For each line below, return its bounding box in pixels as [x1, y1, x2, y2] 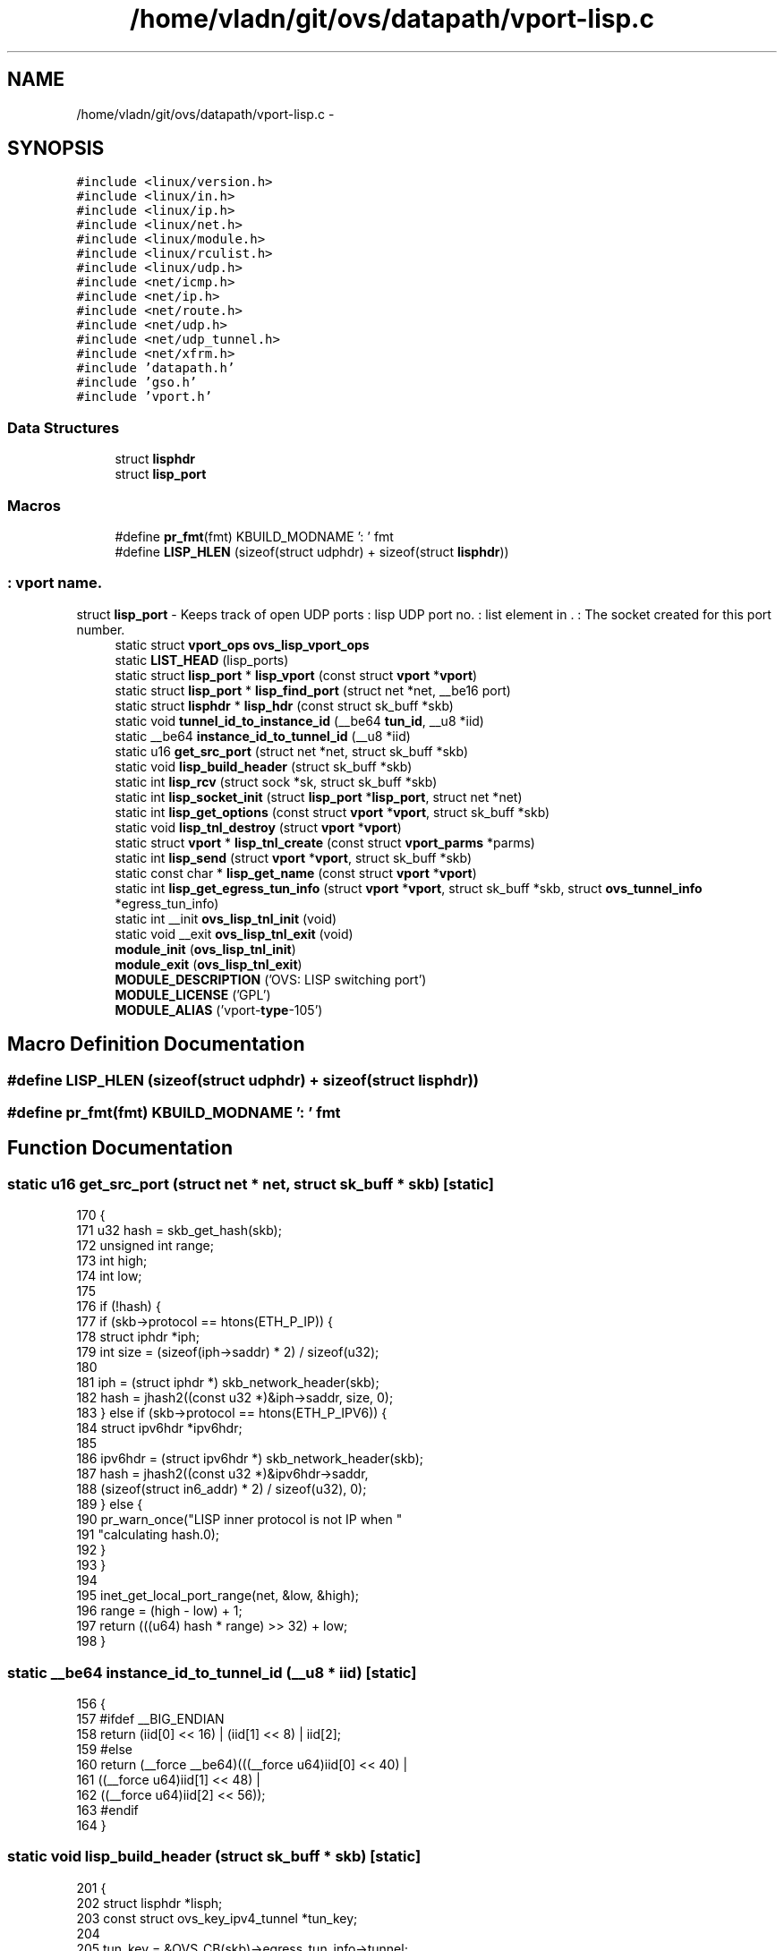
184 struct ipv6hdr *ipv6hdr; [76, 1420, 243, 1436]
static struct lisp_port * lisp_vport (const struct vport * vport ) [115, 667, 478, 683]
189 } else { [76, 1496, 143, 1512]
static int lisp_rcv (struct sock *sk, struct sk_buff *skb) [115, 773, 438, 789]
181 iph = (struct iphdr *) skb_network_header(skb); [76, 1375, 379, 1391]
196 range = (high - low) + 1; [76, 1603, 243, 1619]
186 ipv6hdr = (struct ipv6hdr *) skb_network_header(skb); [76, 1451, 424, 1467]
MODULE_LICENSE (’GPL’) [115, 986, 271, 1002]
